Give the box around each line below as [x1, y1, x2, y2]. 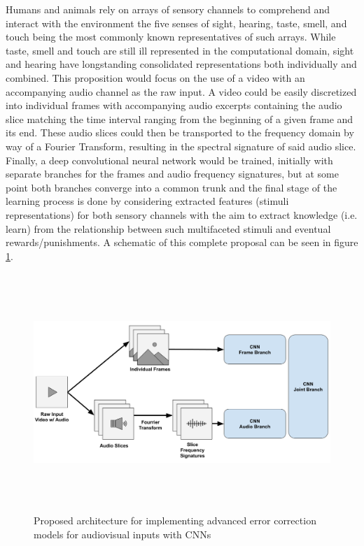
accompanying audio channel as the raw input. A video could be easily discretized [6, 84, 357, 99]
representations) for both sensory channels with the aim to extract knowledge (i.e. [6, 207, 358, 222]
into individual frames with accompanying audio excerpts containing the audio [6, 98, 342, 113]
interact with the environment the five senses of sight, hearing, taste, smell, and [6, 15, 347, 30]
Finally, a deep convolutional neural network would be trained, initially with [6, 152, 333, 167]
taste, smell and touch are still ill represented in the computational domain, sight [6, 43, 354, 57]
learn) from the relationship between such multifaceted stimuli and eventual [6, 221, 331, 236]
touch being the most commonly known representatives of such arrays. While [6, 29, 336, 44]
